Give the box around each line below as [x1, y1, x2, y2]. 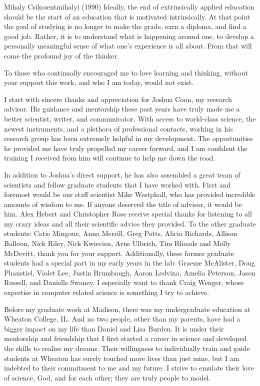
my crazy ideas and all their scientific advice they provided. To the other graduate [4, 218, 256, 228]
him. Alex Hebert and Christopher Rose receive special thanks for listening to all [4, 208, 252, 219]
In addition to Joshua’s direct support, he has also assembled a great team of [4, 169, 240, 179]
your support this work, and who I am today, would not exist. [4, 77, 194, 87]
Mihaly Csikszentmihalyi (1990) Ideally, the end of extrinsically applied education [4, 1, 254, 11]
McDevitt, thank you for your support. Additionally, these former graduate [4, 247, 234, 258]
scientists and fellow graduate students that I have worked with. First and [4, 179, 231, 189]
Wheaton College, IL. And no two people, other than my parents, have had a [4, 313, 240, 324]
